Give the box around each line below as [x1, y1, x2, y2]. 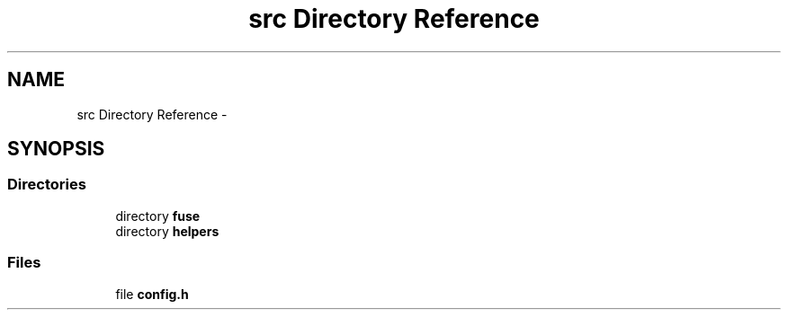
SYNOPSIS [7, 137, 105, 161]
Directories [7, 175, 86, 194]
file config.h [115, 286, 189, 302]
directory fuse [115, 207, 201, 224]
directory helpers [115, 223, 219, 239]
